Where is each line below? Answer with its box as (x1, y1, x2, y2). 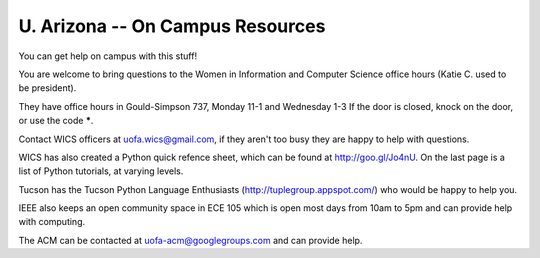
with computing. (18, 216, 86, 228)
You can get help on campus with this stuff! (18, 50, 198, 62)
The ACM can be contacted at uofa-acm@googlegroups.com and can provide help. (18, 234, 363, 246)
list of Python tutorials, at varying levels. (18, 165, 184, 177)
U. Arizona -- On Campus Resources (18, 15, 326, 37)
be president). (18, 82, 77, 94)
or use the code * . (18, 115, 94, 127)
